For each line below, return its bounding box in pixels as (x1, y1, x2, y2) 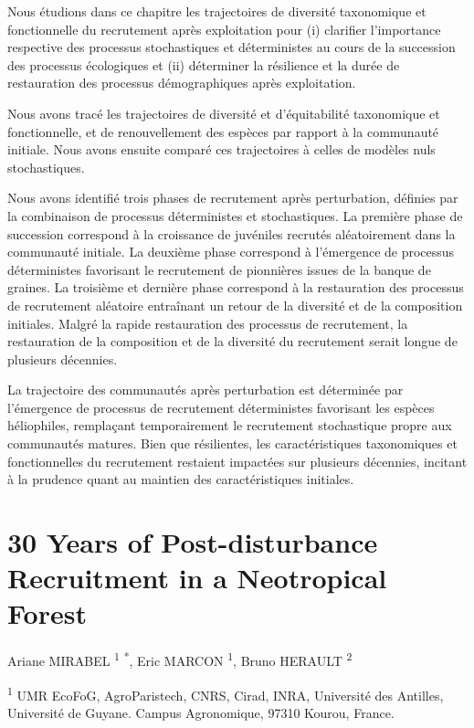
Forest (7, 595, 87, 632)
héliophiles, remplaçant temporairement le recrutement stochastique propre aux (7, 416, 452, 435)
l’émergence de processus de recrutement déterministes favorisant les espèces (7, 397, 435, 417)
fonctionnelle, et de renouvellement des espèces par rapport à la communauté (7, 121, 439, 141)
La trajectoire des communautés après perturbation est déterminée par (7, 380, 404, 399)
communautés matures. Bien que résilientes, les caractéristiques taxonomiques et (7, 434, 458, 453)
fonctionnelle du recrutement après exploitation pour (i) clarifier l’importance (7, 19, 441, 38)
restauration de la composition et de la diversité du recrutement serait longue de (7, 332, 458, 351)
